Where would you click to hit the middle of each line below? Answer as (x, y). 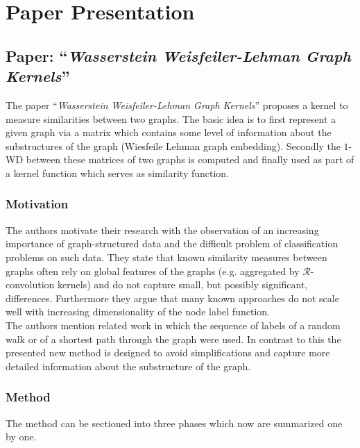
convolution (30, 284)
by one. (21, 437)
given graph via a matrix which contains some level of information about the (169, 132)
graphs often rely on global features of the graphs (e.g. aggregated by (153, 271)
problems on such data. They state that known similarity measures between (166, 257)
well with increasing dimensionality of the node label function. (138, 312)
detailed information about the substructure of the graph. (128, 366)
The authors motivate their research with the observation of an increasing (162, 230)
